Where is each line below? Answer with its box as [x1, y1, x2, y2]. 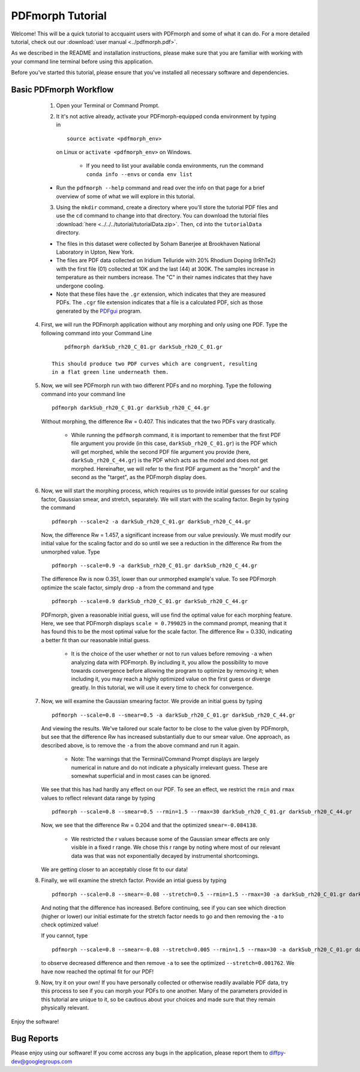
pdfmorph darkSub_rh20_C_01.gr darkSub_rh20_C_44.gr [52, 405, 210, 411]
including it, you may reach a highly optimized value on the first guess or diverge [71, 675, 271, 682]
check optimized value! [41, 920, 99, 928]
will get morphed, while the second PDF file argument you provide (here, [71, 448, 251, 455]
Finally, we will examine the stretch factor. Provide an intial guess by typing [41, 877, 227, 884]
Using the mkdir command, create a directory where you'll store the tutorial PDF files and [56, 204, 278, 211]
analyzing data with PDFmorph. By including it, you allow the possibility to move [71, 658, 269, 666]
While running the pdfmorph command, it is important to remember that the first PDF [71, 432, 281, 439]
